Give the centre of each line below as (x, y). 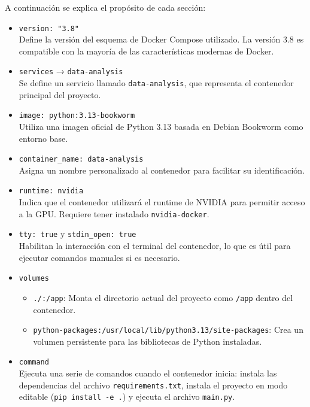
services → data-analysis (71, 71)
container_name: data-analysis (81, 160)
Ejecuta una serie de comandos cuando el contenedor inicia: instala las (148, 373)
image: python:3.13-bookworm (77, 116)
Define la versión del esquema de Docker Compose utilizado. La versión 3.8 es (161, 39)
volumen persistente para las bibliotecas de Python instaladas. (148, 341)
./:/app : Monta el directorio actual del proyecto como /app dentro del (163, 297)
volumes (34, 279)
